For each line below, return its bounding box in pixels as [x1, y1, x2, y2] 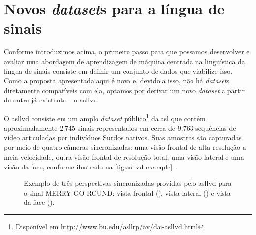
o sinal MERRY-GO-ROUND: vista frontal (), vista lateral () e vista [24, 187, 231, 198]
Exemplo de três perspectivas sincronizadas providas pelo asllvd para [24, 178, 232, 188]
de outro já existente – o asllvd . [4, 95, 99, 105]
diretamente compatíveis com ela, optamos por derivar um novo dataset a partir [4, 85, 245, 95]
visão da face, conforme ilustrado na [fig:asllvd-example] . [4, 161, 178, 171]
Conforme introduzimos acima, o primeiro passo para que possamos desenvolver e [4, 46, 250, 57]
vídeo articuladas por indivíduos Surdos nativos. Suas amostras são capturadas [4, 132, 242, 142]
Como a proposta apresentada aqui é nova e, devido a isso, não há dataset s [4, 75, 229, 86]
